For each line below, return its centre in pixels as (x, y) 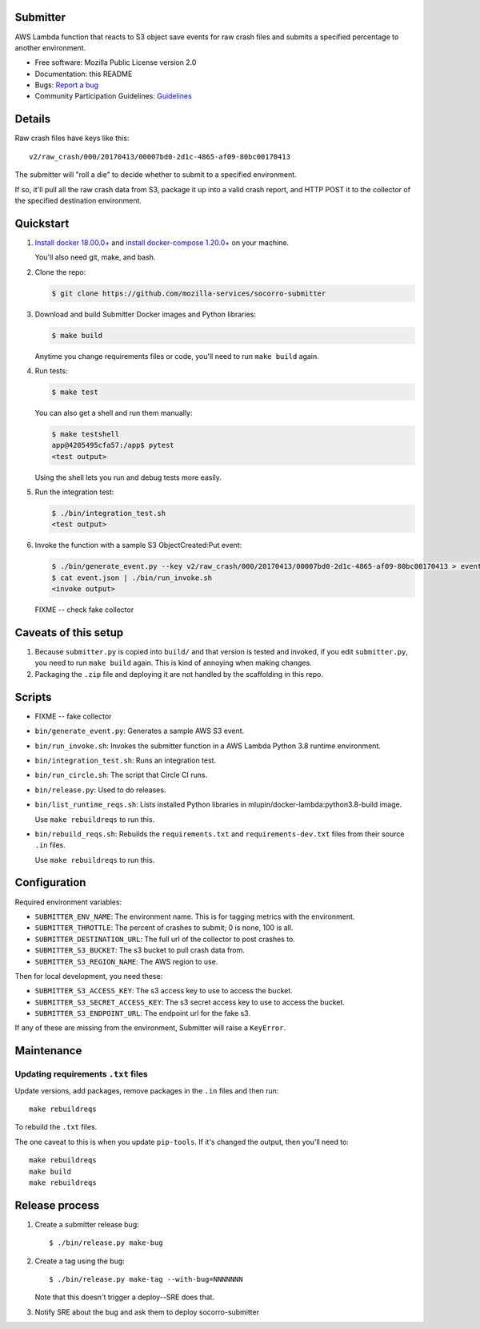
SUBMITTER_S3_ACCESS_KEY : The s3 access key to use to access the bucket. (164, 991)
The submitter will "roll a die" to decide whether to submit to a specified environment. (156, 175)
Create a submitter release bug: (87, 1224)
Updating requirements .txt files (81, 1074)
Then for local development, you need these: (89, 976)
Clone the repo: (60, 272)
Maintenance (48, 1051)
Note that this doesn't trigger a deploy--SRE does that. (125, 1297)
